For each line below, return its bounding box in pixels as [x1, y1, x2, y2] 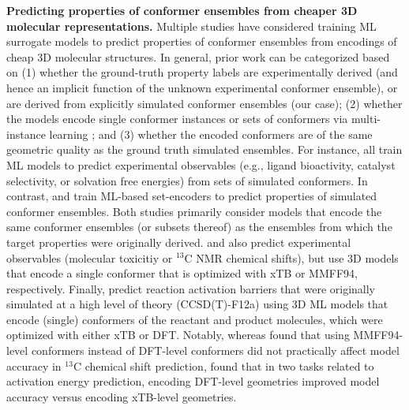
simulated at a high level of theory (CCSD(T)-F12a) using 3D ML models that [6, 296, 388, 312]
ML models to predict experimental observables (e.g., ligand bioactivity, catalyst [6, 156, 396, 173]
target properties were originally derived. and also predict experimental [6, 233, 351, 250]
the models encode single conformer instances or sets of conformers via [6, 110, 348, 127]
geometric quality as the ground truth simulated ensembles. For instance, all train [6, 141, 403, 158]
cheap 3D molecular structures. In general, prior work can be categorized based [6, 48, 390, 65]
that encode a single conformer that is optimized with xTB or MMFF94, [6, 265, 358, 281]
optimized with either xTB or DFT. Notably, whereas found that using [6, 326, 350, 343]
